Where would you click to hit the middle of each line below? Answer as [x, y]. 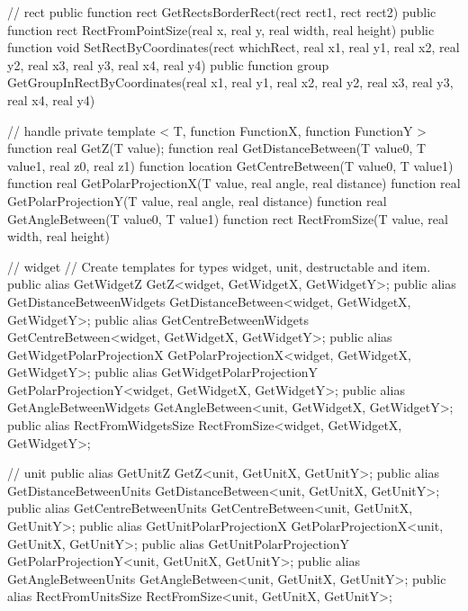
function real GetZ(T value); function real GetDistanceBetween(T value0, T [217, 148]
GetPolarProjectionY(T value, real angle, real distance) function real [197, 200]
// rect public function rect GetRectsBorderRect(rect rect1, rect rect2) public [222, 12]
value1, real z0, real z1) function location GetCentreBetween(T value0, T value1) [230, 165]
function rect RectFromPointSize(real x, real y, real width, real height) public [221, 29]
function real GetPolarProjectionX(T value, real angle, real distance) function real [234, 183]
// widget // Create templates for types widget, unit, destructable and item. [219, 266]
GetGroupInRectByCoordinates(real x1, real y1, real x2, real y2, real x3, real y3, [230, 82]
